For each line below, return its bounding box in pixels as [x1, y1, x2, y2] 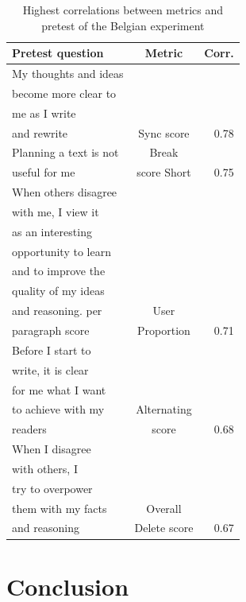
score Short [136, 164, 191, 181]
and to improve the [12, 262, 106, 279]
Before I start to [12, 341, 91, 358]
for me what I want [12, 381, 106, 398]
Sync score [138, 124, 190, 141]
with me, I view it [12, 203, 99, 219]
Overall [146, 499, 182, 516]
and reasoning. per [12, 302, 102, 319]
